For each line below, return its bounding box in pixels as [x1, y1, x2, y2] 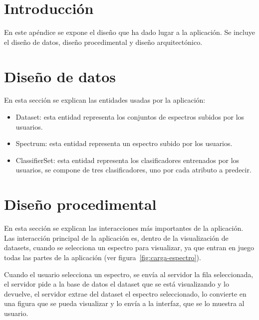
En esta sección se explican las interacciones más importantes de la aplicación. [4, 223, 244, 233]
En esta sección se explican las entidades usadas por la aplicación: [4, 95, 206, 105]
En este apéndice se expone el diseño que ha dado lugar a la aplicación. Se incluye [4, 27, 255, 37]
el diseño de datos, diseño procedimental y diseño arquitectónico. [4, 36, 203, 47]
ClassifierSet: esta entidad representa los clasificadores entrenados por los [15, 155, 240, 165]
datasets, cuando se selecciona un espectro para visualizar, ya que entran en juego [4, 242, 255, 253]
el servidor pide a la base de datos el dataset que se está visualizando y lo [4, 279, 229, 289]
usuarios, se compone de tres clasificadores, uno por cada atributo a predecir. [15, 164, 252, 175]
